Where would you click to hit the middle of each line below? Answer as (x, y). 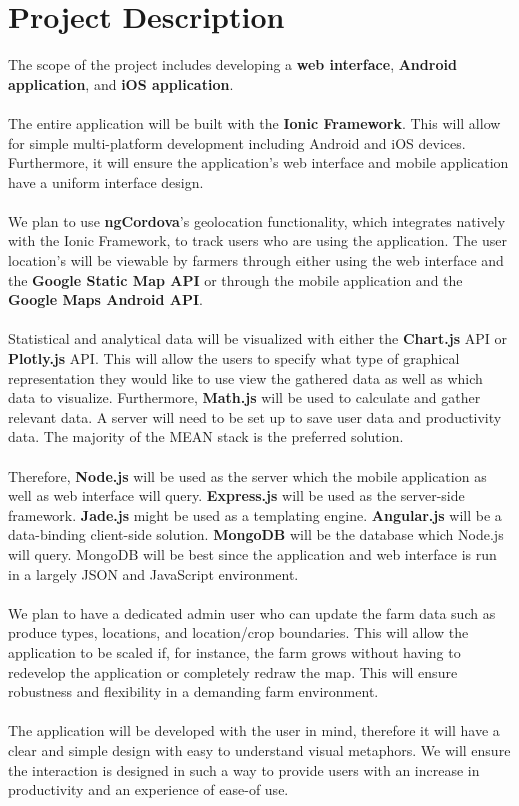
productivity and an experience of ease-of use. (148, 789)
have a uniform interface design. (106, 181)
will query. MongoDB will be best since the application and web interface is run (252, 553)
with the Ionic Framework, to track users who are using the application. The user (257, 240)
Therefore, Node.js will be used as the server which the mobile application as (247, 475)
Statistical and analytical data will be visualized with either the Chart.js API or (257, 338)
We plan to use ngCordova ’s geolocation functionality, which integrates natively (257, 220)
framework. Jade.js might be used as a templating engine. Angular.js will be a (255, 514)
